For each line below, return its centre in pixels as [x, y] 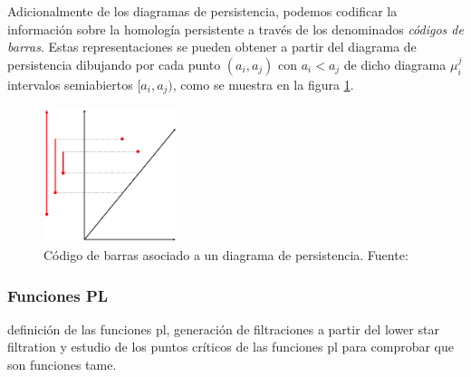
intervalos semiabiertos [70, 84]
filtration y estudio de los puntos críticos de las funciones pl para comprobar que [231, 347]
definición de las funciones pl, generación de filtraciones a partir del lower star [223, 329]
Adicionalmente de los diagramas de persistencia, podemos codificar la [202, 11]
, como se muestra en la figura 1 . [263, 84]
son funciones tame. [62, 365]
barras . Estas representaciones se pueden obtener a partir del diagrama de [212, 47]
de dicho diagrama [395, 64]
